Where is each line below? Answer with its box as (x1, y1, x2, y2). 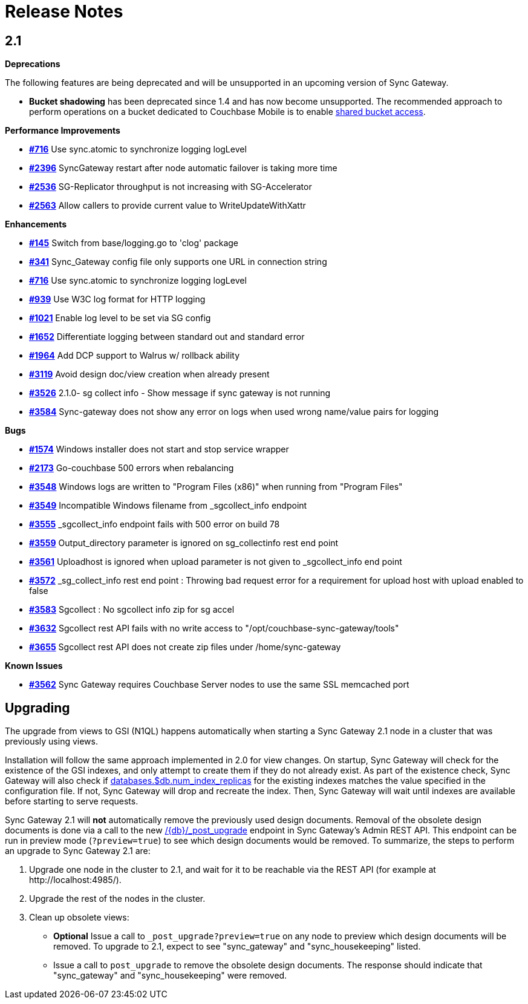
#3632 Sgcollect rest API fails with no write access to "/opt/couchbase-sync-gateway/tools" (29, 623, 399, 634)
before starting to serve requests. (5, 796, 139, 807)
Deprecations (5, 59, 60, 70)
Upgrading (5, 700, 70, 716)
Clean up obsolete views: (29, 912, 129, 923)
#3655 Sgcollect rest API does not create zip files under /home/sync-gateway (29, 642, 341, 653)
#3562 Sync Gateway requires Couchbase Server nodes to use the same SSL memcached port (29, 679, 409, 690)
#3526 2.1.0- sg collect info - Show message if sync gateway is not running (29, 388, 331, 399)
